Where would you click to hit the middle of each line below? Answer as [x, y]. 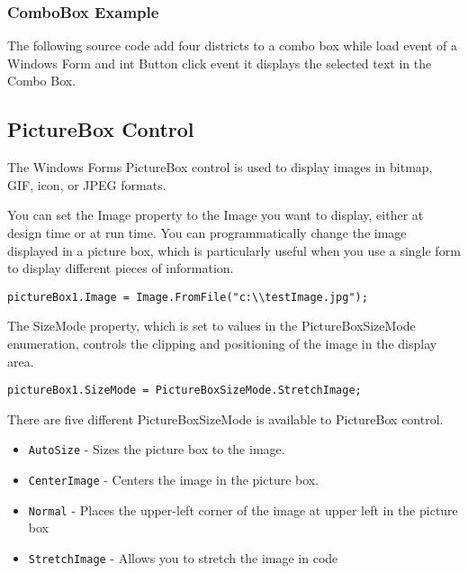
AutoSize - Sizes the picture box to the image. [157, 449]
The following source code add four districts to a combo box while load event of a [233, 45]
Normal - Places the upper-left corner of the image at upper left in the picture [243, 509]
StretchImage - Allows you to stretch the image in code [183, 558]
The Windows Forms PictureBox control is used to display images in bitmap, [220, 167]
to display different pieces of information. [121, 268]
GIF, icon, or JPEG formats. [87, 184]
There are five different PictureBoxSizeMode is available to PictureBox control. [225, 418]
